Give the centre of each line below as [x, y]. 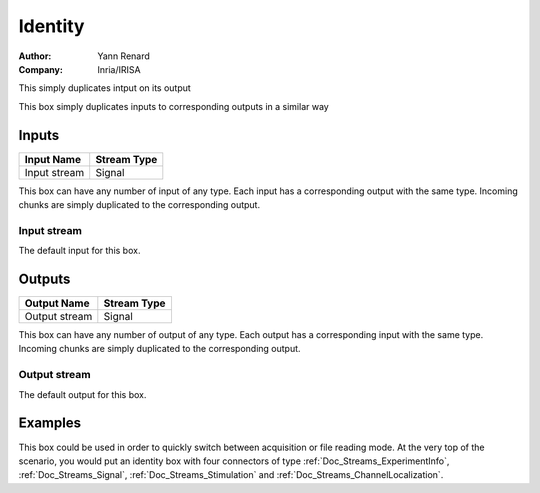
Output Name [57, 303]
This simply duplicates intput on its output [105, 88]
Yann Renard [123, 56]
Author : [35, 56]
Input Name [53, 159]
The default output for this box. [82, 394]
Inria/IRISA [119, 69]
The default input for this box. [79, 251]
